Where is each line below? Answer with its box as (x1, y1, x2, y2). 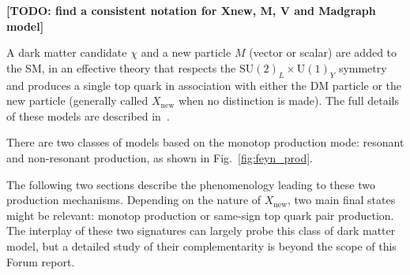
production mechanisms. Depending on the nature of (6, 191, 261, 208)
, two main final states (288, 191, 396, 208)
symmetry (338, 59, 387, 76)
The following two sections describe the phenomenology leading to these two (6, 176, 375, 192)
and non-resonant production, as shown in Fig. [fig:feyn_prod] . (6, 149, 313, 165)
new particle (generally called (6, 92, 149, 109)
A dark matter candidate (6, 44, 127, 61)
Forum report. (6, 253, 75, 269)
